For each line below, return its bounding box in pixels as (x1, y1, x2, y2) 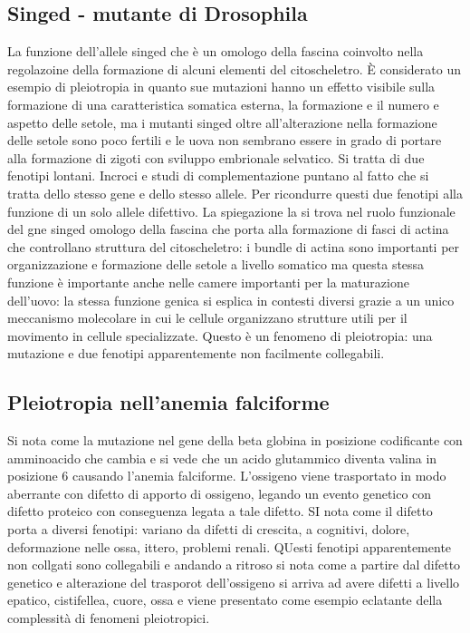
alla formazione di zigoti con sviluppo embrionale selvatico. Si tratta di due (7, 148, 425, 167)
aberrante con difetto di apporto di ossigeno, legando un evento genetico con (7, 483, 432, 502)
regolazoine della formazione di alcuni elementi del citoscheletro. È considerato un (7, 59, 461, 78)
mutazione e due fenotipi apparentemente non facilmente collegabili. (7, 344, 385, 363)
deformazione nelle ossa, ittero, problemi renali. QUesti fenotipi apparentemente (7, 537, 452, 556)
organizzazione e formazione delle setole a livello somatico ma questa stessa (7, 255, 425, 274)
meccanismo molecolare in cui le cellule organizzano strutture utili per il (7, 308, 408, 327)
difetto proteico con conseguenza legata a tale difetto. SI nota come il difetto (7, 502, 433, 521)
